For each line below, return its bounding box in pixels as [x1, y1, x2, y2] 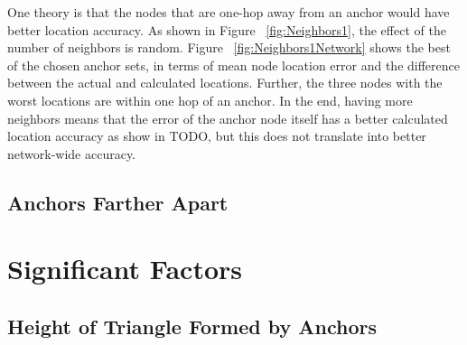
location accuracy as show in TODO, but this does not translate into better [7, 126, 426, 145]
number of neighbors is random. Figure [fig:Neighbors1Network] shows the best [7, 38, 451, 57]
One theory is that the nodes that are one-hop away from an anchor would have [7, 3, 450, 21]
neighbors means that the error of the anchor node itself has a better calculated [7, 108, 448, 127]
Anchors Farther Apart [7, 188, 229, 216]
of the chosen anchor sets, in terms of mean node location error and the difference [7, 55, 461, 74]
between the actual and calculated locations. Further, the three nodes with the [7, 73, 443, 92]
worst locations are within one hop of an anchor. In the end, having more [7, 90, 413, 109]
